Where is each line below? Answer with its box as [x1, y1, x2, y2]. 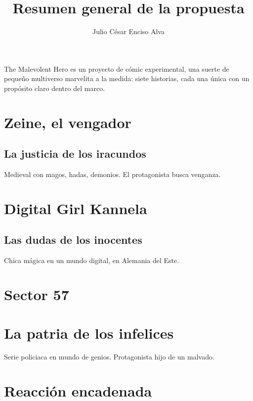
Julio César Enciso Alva [92, 26, 165, 37]
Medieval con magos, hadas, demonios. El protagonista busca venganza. [4, 169, 221, 179]
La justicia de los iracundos [4, 146, 146, 161]
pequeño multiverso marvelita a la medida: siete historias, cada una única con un [4, 73, 250, 84]
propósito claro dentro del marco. [4, 83, 105, 93]
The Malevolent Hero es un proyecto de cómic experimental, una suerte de [4, 63, 229, 74]
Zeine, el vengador [4, 112, 131, 132]
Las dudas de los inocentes [4, 232, 142, 247]
